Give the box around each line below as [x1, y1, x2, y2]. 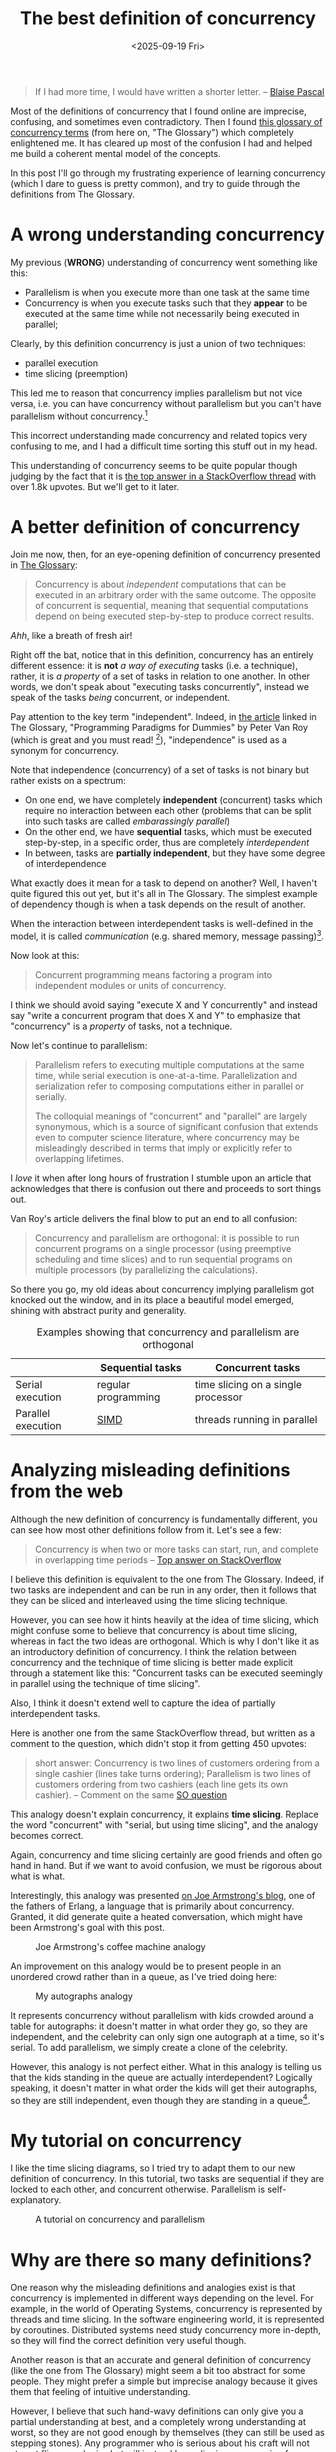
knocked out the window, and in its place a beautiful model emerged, [10, 1293, 295, 1306]
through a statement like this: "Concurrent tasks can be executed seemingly [10, 1667, 323, 1679]
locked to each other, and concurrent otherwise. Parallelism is [10, 2183, 266, 2196]
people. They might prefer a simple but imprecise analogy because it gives [10, 2375, 318, 2387]
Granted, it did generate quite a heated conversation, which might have [10, 1910, 303, 1922]
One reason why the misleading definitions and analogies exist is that [10, 2282, 296, 2294]
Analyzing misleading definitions [10, 1458, 291, 1481]
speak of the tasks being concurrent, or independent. [10, 692, 231, 704]
